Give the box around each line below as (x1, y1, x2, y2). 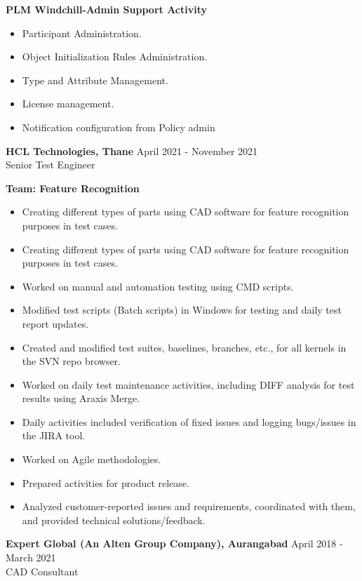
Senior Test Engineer (6, 157, 95, 172)
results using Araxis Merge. (22, 391, 140, 406)
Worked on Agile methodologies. (22, 452, 161, 467)
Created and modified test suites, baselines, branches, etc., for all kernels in (22, 340, 347, 354)
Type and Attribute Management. (22, 72, 168, 87)
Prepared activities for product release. (22, 475, 189, 490)
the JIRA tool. (22, 428, 86, 443)
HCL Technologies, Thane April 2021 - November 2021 (6, 143, 258, 158)
